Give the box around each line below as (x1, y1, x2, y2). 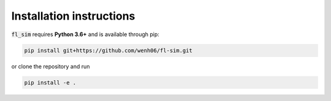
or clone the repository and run (11, 62, 90, 70)
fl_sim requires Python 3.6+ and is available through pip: (11, 31, 159, 38)
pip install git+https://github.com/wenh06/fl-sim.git (24, 47, 192, 54)
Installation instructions (11, 9, 135, 23)
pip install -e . (24, 79, 77, 86)
